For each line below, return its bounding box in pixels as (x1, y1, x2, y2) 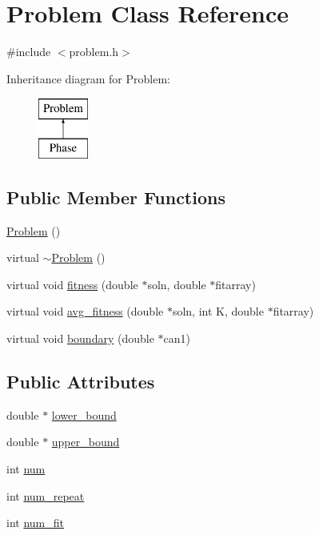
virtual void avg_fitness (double (6, 303, 164, 320)
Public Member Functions (6, 184, 225, 209)
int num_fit (6, 514, 64, 531)
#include (6, 43, 51, 60)
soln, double (147, 276, 206, 292)
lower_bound (51, 406, 117, 423)
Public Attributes (6, 369, 155, 394)
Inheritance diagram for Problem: (6, 70, 170, 86)
